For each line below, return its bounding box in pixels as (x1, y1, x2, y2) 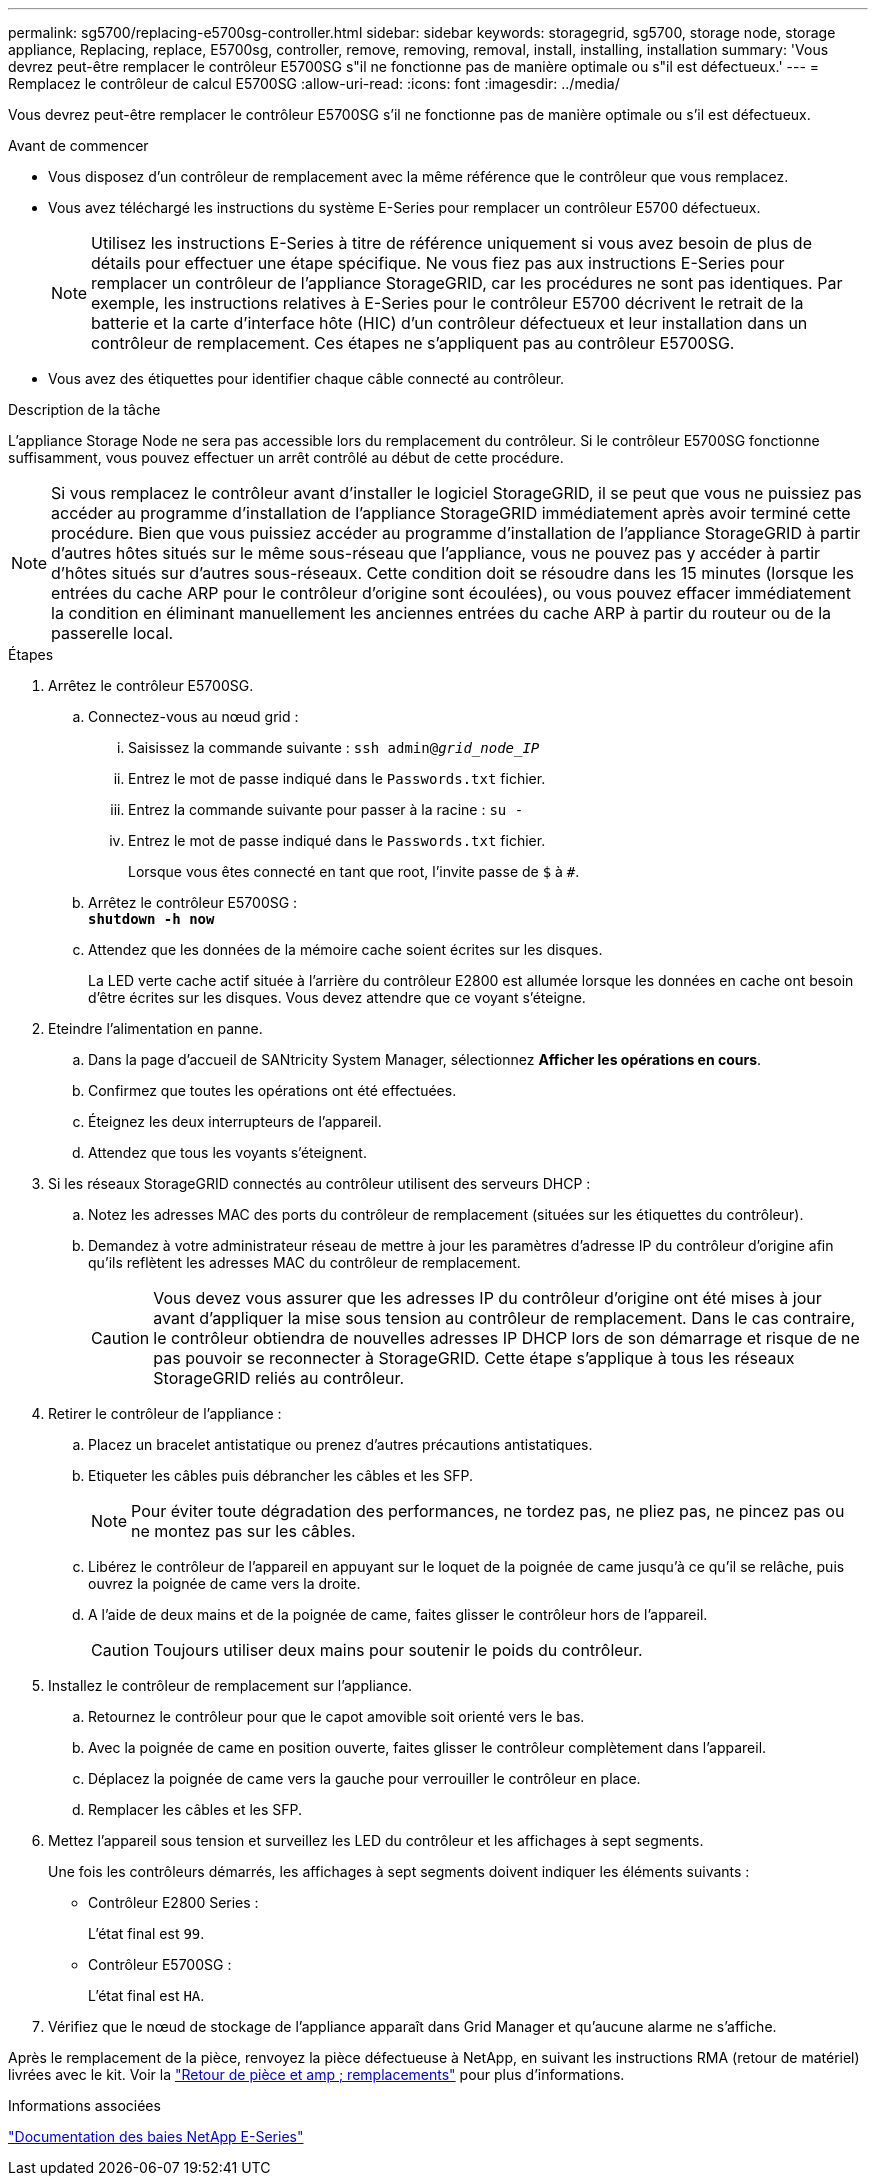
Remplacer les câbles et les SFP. (88, 1801, 303, 1818)
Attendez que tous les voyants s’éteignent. (88, 1144, 367, 1161)
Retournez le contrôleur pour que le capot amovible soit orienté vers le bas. (88, 1708, 585, 1725)
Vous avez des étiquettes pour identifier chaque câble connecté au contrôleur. (48, 370, 565, 387)
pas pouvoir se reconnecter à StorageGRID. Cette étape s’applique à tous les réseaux (153, 1348, 795, 1368)
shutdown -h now (88, 911, 215, 927)
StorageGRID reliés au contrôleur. (153, 1368, 405, 1388)
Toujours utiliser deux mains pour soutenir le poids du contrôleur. (153, 1640, 643, 1660)
